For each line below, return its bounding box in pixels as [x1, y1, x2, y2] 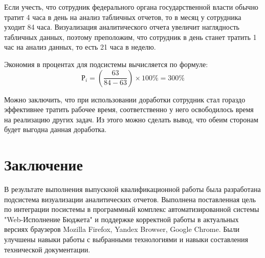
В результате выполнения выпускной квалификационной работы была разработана [4, 184, 261, 195]
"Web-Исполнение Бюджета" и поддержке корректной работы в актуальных [4, 213, 239, 224]
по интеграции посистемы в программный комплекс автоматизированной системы [4, 204, 259, 214]
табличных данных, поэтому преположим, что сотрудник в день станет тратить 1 [4, 31, 257, 42]
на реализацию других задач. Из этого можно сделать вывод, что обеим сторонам [4, 114, 258, 124]
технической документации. [4, 244, 91, 254]
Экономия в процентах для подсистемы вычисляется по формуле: [4, 58, 208, 69]
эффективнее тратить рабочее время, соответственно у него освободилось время [4, 104, 254, 115]
